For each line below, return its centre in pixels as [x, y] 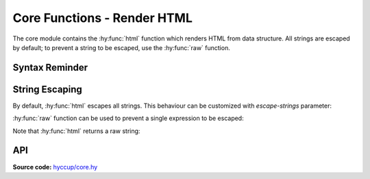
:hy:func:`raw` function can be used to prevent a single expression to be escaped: [128, 118]
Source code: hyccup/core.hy [55, 167]
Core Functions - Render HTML [103, 18]
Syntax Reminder [50, 68]
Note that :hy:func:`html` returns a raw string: [76, 131]
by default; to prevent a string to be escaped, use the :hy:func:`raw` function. [122, 47]
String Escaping [47, 89]
